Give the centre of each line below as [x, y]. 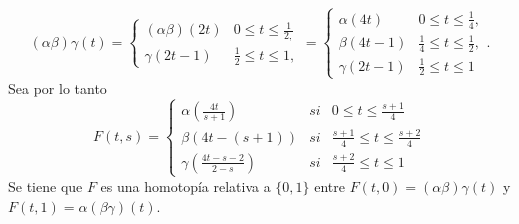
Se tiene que [45, 185]
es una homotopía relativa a [185, 185]
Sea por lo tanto [57, 87]
